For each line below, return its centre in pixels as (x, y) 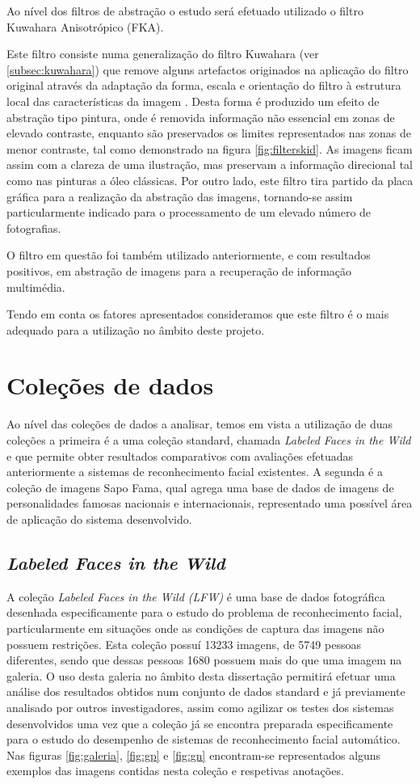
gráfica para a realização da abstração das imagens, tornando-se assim (180, 196)
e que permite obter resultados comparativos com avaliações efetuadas (180, 455)
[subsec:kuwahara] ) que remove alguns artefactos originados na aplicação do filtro (208, 69)
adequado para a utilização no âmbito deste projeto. (136, 329)
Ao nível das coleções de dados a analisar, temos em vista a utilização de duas (200, 424)
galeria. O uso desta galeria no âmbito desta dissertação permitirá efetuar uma (201, 675)
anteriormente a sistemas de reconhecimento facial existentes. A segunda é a (195, 472)
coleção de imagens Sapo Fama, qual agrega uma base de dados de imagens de (200, 487)
